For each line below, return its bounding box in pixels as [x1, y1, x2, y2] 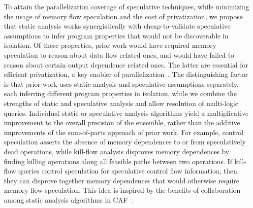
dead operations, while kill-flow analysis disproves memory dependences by [4, 146, 229, 156]
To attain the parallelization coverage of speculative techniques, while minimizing [4, 1, 250, 11]
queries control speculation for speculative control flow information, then [18, 166, 237, 176]
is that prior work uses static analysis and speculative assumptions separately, [4, 78, 239, 89]
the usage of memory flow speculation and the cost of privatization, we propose [4, 11, 243, 21]
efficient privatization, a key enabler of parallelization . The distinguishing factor [4, 69, 248, 79]
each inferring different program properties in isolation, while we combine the [4, 88, 237, 99]
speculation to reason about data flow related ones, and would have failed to [4, 49, 234, 60]
